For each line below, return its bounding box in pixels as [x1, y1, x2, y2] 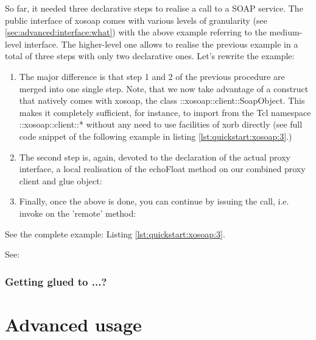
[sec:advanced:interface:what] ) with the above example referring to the [5, 26, 267, 38]
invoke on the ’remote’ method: [19, 206, 136, 219]
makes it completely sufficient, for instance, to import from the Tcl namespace [19, 106, 311, 118]
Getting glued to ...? [5, 273, 107, 289]
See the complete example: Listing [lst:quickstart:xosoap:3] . [5, 227, 225, 240]
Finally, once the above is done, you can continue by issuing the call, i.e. [19, 195, 289, 208]
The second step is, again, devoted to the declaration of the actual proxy [19, 150, 290, 163]
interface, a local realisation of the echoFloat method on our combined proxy [19, 162, 306, 175]
